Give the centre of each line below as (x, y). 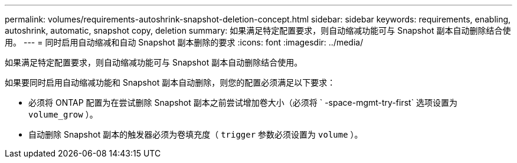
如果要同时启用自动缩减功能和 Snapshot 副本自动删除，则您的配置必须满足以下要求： (170, 82)
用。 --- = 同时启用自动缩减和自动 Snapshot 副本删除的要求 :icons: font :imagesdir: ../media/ (184, 42)
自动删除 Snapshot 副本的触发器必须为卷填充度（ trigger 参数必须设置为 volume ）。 (196, 134)
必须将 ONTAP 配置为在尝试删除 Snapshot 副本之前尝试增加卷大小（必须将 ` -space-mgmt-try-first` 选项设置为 (243, 102)
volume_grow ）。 (63, 114)
